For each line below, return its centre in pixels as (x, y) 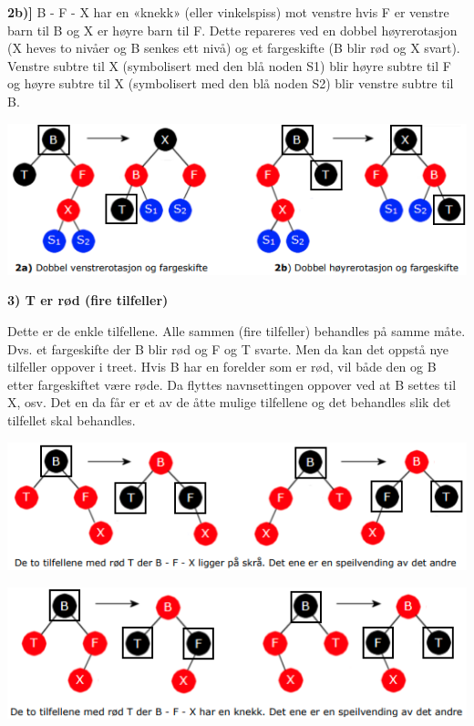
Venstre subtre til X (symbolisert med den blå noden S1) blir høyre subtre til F (229, 65)
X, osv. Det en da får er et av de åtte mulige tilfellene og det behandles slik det (229, 402)
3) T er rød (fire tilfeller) (88, 300)
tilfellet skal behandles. (72, 419)
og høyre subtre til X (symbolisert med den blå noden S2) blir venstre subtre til (231, 83)
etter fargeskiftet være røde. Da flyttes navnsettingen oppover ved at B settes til (232, 384)
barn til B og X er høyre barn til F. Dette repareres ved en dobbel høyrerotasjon (232, 30)
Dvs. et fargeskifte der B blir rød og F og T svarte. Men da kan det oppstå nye (228, 348)
